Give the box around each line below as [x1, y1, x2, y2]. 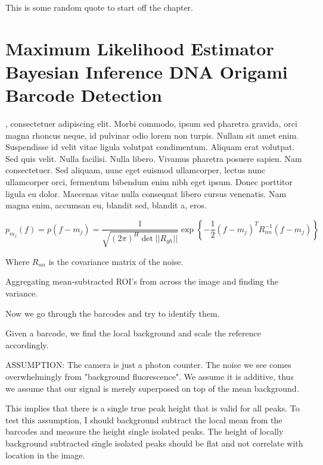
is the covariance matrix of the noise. [48, 255, 184, 267]
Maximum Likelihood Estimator [5, 36, 274, 60]
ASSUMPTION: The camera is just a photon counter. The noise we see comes [5, 358, 291, 371]
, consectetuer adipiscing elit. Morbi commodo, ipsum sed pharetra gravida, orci [5, 117, 297, 130]
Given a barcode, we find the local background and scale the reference [5, 327, 261, 339]
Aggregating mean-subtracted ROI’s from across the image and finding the [5, 275, 278, 288]
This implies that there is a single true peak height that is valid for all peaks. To [5, 402, 300, 414]
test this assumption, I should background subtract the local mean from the [5, 413, 282, 426]
